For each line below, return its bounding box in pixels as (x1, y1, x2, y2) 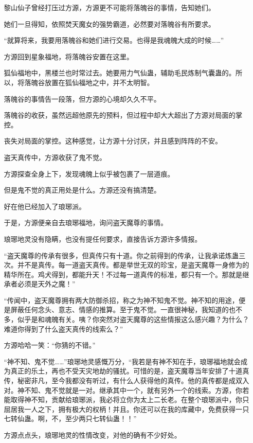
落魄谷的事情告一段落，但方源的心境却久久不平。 (4, 93, 161, 104)
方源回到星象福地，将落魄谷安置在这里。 (4, 51, 133, 61)
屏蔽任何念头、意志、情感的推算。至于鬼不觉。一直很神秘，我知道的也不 (10, 304, 242, 315)
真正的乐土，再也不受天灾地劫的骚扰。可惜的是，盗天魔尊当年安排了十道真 (10, 366, 249, 376)
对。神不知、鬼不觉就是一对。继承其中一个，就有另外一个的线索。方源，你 (4, 385, 242, 395)
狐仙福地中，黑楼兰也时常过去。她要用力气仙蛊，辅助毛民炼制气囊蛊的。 (4, 68, 235, 78)
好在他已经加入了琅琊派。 (4, 201, 86, 211)
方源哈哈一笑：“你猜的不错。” (4, 340, 96, 350)
